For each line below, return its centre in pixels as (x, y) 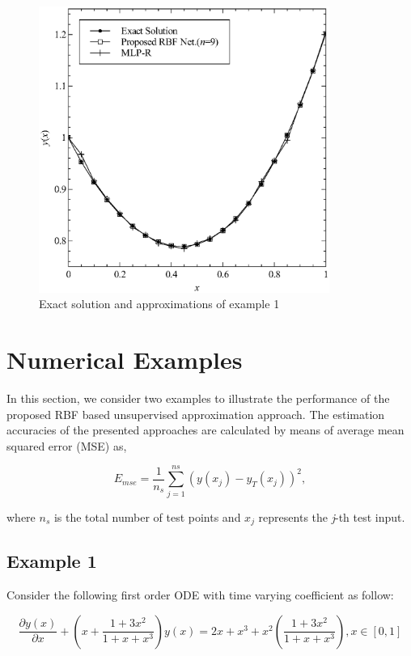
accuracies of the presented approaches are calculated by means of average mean (205, 430)
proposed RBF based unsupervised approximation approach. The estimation (196, 414)
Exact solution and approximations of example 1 (159, 304)
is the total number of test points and (147, 516)
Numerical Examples (125, 360)
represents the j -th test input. (332, 516)
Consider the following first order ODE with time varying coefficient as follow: (200, 595)
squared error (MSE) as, (67, 445)
